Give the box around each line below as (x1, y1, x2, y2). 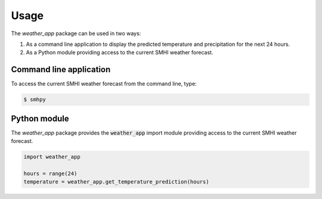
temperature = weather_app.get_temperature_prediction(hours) (23, 179, 209, 185)
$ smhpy (23, 96, 46, 103)
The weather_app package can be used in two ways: (11, 30, 141, 37)
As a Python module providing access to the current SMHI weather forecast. (26, 49, 213, 56)
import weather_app (23, 154, 80, 160)
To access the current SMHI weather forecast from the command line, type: (11, 80, 197, 88)
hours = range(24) (23, 170, 78, 177)
